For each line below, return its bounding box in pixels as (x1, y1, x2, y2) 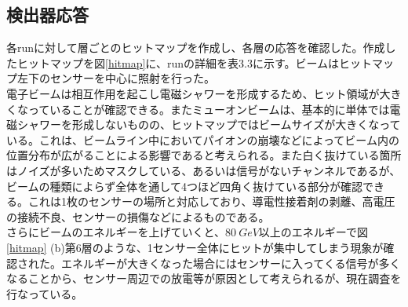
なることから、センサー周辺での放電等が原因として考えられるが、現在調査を (6, 270, 402, 287)
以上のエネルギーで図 (258, 224, 369, 240)
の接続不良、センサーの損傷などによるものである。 (6, 208, 270, 225)
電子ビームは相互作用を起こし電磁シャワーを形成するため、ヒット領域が (6, 85, 380, 101)
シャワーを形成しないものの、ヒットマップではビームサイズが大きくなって (16, 116, 401, 133)
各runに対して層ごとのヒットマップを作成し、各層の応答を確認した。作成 (6, 39, 385, 56)
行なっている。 (6, 285, 83, 302)
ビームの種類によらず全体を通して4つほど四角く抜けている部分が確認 (6, 177, 362, 194)
